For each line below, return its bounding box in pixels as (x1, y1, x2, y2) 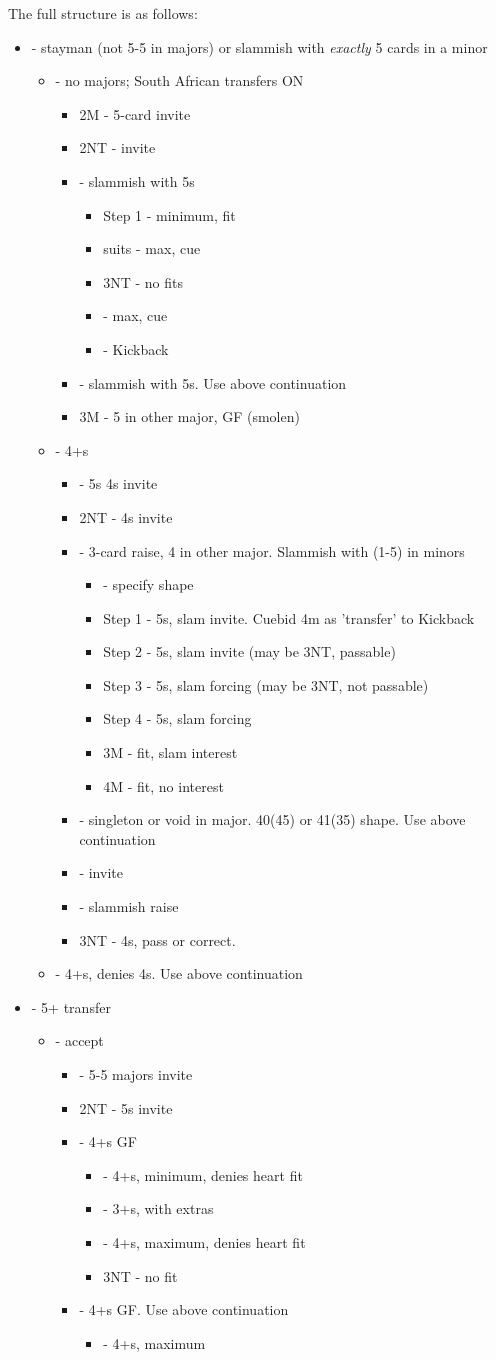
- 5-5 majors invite (79, 1064, 193, 1084)
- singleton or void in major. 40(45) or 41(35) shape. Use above (79, 809, 466, 830)
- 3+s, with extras (103, 1198, 214, 1219)
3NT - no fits (103, 271, 183, 292)
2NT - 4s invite (79, 506, 173, 527)
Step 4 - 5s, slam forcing (103, 708, 252, 729)
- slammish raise (79, 896, 179, 917)
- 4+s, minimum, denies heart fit (103, 1164, 303, 1185)
